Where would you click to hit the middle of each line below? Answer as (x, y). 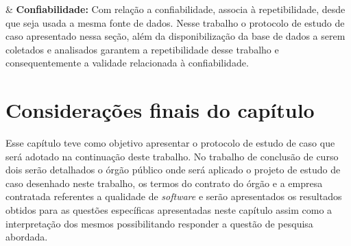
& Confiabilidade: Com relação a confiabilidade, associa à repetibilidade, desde (175, 9)
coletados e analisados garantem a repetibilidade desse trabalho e (142, 49)
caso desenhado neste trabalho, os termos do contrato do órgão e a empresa (164, 183)
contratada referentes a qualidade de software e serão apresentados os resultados (174, 196)
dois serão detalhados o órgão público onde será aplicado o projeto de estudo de (173, 170)
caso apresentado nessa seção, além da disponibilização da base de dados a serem (175, 36)
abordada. (27, 237)
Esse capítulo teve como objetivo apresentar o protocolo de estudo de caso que (170, 143)
